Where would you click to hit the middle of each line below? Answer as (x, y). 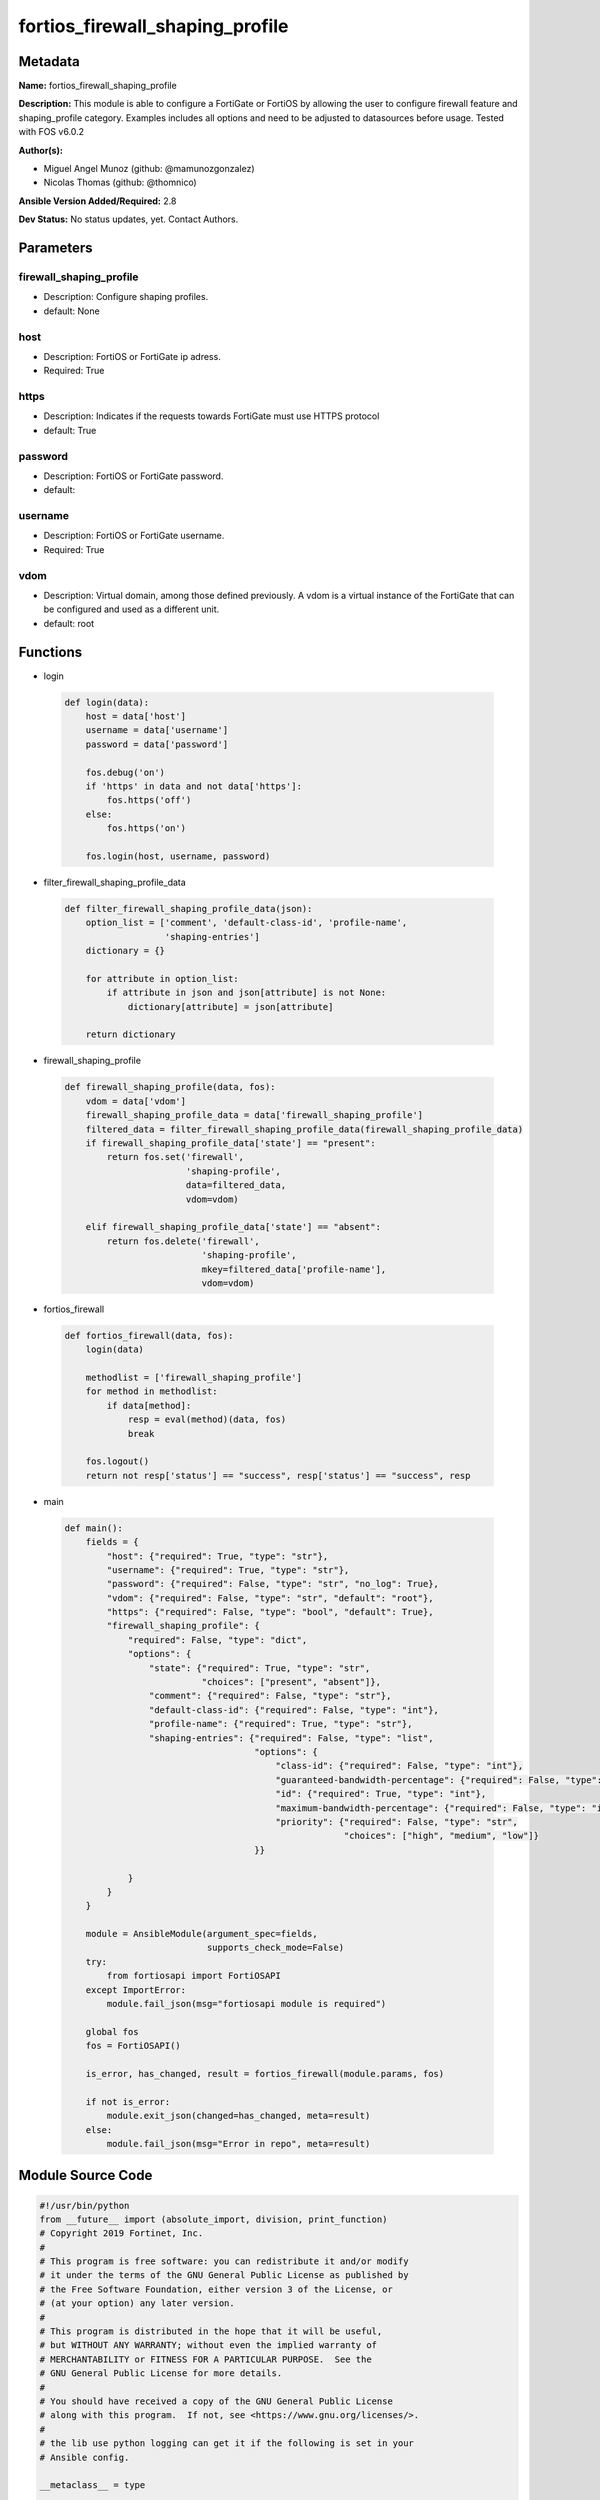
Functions (50, 651)
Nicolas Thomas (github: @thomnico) (120, 182)
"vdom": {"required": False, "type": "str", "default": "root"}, (270, 1598)
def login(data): (107, 702)
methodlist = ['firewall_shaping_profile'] (193, 1378)
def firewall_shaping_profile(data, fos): (170, 1087)
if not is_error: (128, 2101)
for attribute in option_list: (162, 978)
